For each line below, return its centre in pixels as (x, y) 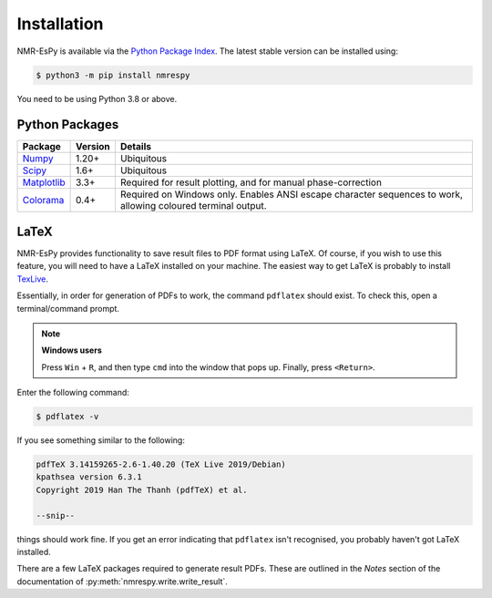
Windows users (72, 350)
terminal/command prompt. (68, 308)
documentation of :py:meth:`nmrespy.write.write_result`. (122, 581)
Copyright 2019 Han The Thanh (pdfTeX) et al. (142, 490)
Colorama (43, 201)
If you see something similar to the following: (101, 440)
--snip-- (56, 516)
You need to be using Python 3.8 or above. (97, 98)
